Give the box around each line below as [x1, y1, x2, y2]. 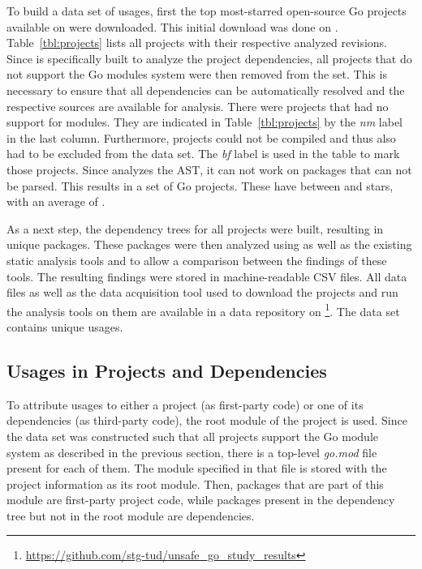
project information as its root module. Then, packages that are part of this [6, 475, 384, 492]
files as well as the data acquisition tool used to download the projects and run [6, 284, 398, 301]
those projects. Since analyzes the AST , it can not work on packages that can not [6, 160, 412, 178]
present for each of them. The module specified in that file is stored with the [6, 460, 387, 477]
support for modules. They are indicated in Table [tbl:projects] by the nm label [6, 113, 403, 130]
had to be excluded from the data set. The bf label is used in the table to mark [6, 145, 400, 162]
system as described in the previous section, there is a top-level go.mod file [6, 443, 377, 460]
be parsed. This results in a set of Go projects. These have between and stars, [6, 177, 394, 194]
